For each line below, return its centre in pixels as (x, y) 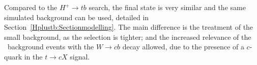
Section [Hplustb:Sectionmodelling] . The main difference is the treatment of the (129, 27)
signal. (80, 56)
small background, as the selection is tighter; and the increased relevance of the (128, 37)
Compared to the (31, 7)
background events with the (51, 47)
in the (33, 56)
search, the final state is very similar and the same (167, 7)
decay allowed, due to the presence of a (183, 47)
